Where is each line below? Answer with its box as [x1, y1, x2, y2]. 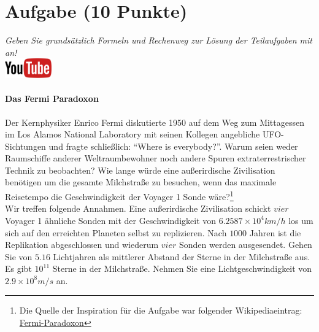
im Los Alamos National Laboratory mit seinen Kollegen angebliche [5, 128, 260, 141]
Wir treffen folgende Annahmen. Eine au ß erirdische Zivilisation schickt [5, 202, 271, 215]
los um [288, 214, 313, 226]
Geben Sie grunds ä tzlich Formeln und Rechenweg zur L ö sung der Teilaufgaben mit [5, 34, 312, 47]
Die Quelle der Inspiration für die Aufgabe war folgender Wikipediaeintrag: [19, 304, 302, 317]
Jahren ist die [249, 226, 301, 239]
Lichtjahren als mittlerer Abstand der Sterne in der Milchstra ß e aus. [53, 250, 310, 263]
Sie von [5, 250, 33, 263]
